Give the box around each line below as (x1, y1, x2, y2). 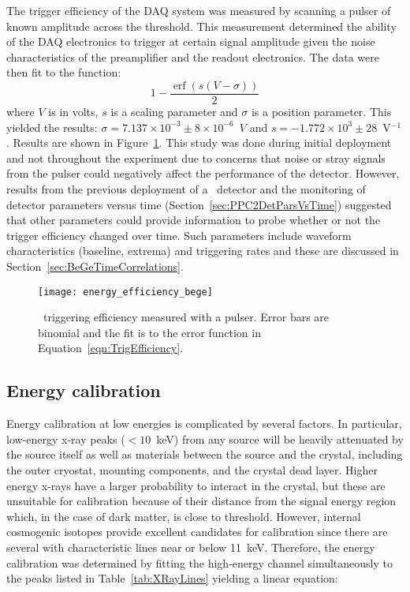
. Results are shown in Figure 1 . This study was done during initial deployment (6, 134, 392, 151)
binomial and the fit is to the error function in (38, 324, 261, 340)
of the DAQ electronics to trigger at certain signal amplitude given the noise (6, 33, 375, 50)
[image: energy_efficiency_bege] (38, 286, 213, 298)
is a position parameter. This (251, 103, 392, 120)
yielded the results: (6, 118, 98, 135)
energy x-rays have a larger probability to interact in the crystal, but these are (6, 477, 386, 493)
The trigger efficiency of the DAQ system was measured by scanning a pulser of (6, 2, 391, 18)
